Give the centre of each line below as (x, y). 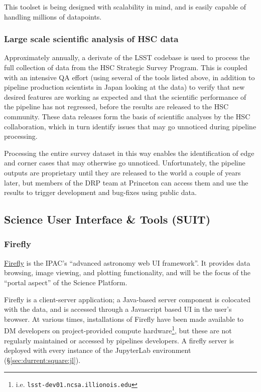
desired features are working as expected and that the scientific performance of (125, 96)
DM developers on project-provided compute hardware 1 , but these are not (118, 330)
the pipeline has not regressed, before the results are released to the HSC (116, 107)
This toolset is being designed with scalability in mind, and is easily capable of (125, 7)
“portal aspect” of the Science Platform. (66, 282)
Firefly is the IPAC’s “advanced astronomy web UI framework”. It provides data (127, 262)
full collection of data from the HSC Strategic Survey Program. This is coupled (126, 67)
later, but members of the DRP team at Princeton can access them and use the (126, 182)
